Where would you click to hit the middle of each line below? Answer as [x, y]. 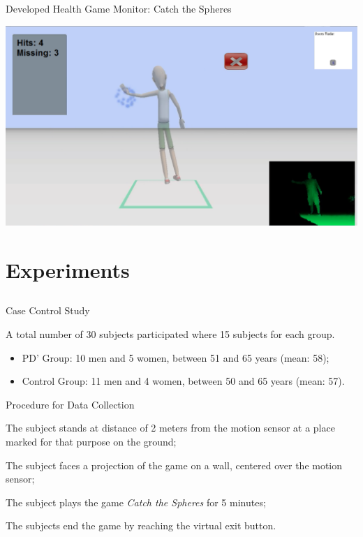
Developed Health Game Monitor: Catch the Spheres [119, 8]
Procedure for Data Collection [70, 404]
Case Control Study [48, 310]
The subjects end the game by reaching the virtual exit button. [141, 525]
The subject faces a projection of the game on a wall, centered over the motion [174, 465]
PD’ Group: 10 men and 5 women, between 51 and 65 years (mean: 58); [176, 357]
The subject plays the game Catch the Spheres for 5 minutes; [136, 502]
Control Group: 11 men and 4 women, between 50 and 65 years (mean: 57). [183, 381]
